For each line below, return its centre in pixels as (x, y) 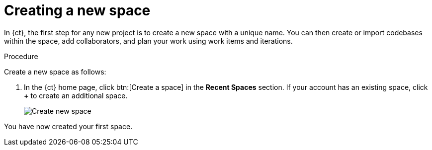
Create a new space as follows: (55, 72)
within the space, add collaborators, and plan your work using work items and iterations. (148, 41)
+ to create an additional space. (76, 95)
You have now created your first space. (68, 126)
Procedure (21, 56)
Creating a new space (77, 10)
